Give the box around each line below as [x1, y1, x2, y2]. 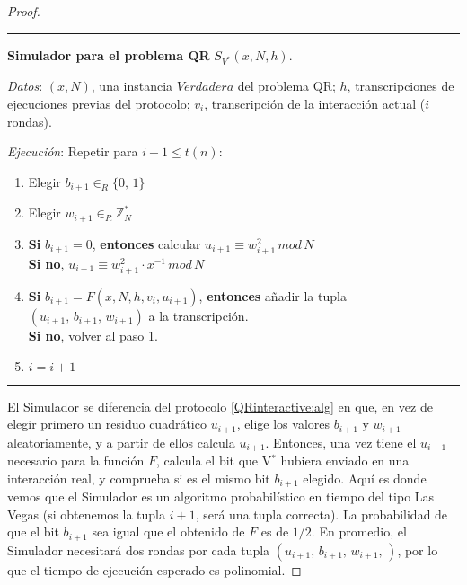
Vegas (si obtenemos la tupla [7, 504, 165, 523]
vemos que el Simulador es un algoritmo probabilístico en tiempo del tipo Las [7, 487, 435, 506]
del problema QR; [237, 76, 336, 95]
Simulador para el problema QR [7, 45, 210, 64]
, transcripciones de [347, 76, 454, 95]
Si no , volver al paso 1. [28, 325, 158, 344]
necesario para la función [7, 451, 145, 470]
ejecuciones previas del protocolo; [7, 93, 190, 112]
